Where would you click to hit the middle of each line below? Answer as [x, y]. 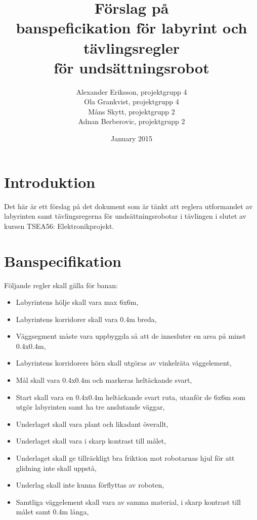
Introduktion [50, 182]
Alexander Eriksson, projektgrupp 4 [132, 91]
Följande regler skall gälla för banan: [61, 285]
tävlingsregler [132, 47]
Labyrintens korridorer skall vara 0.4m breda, [86, 319]
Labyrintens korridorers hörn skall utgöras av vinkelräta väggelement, [124, 363]
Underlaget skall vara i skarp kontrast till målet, [91, 441]
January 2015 [132, 138]
